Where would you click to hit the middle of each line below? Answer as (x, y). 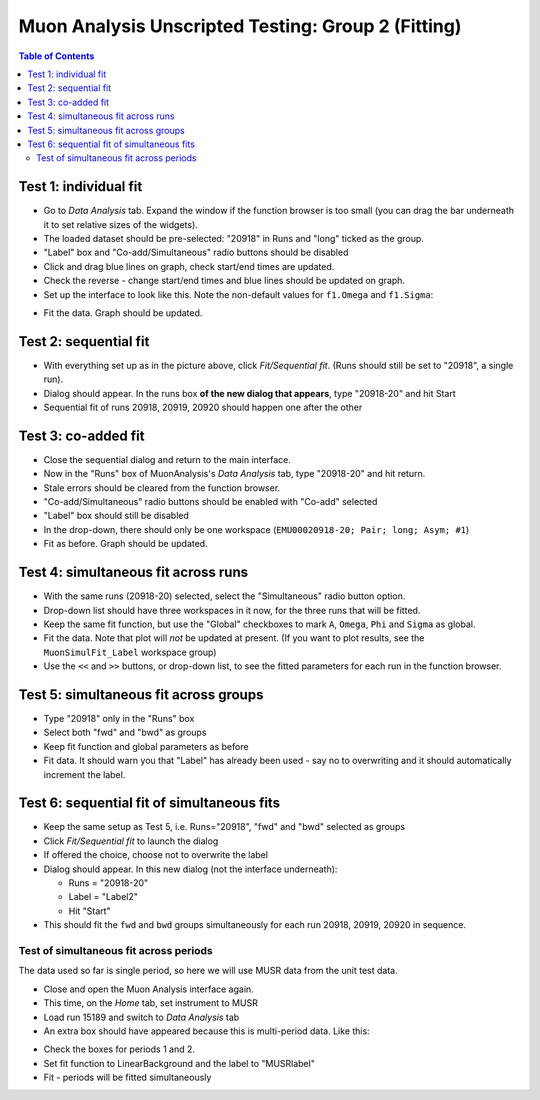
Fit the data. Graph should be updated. (123, 312)
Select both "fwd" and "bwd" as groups (125, 732)
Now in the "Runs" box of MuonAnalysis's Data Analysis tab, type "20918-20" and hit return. (234, 474)
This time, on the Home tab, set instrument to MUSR (151, 1003)
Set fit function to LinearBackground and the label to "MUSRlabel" (179, 1063)
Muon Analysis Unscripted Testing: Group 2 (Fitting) (240, 26)
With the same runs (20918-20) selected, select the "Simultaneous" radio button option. (224, 596)
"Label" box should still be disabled (116, 516)
